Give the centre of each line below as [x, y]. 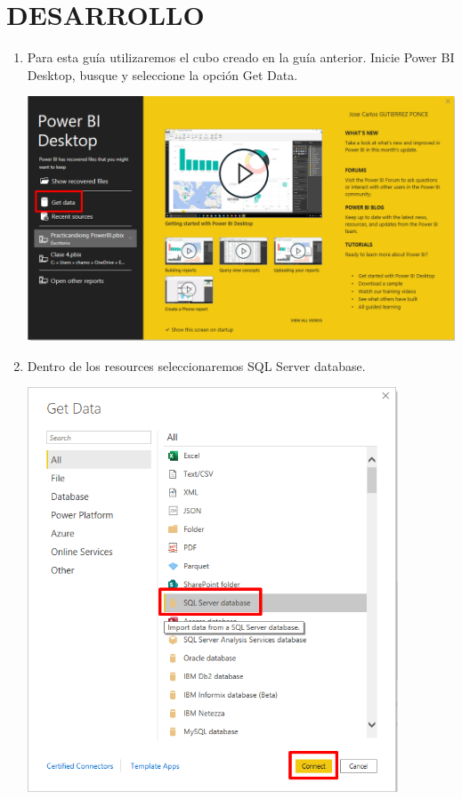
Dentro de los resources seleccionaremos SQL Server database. [196, 365]
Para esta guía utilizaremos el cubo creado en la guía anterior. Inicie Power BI [241, 57]
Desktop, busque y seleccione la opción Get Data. [162, 74]
